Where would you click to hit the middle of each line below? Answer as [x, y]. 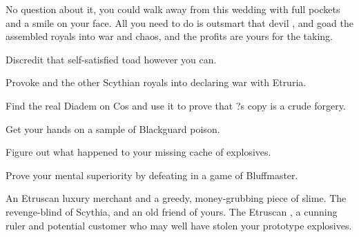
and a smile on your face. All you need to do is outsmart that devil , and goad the [179, 22]
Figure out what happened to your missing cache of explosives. [138, 152]
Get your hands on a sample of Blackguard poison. [113, 128]
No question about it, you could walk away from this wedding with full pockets [173, 9]
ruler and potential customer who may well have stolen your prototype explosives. [179, 225]
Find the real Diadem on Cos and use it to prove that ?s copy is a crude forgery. [176, 105]
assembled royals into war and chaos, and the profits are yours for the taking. [169, 36]
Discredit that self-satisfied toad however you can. [111, 59]
